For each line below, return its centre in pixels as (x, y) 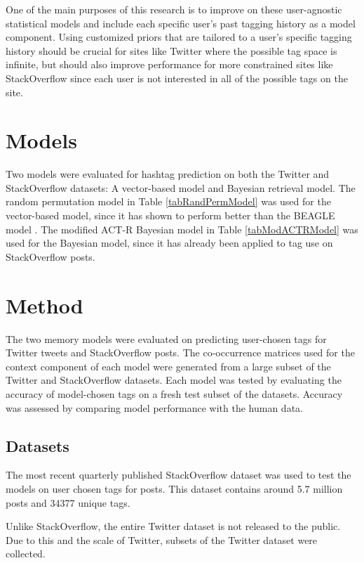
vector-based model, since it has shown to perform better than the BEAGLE (170, 215)
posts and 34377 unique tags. (68, 502)
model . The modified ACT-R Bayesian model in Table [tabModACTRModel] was (182, 229)
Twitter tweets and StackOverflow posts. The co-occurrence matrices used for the (180, 352)
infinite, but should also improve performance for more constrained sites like (169, 64)
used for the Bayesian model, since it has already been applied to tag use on (169, 243)
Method (45, 305)
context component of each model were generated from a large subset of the (168, 366)
